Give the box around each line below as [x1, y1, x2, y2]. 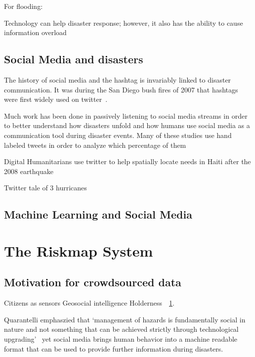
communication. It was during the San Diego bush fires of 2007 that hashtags [4, 84, 238, 94]
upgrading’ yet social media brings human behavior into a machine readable [4, 334, 238, 344]
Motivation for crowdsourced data [4, 274, 181, 290]
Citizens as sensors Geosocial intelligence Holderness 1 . [4, 298, 174, 308]
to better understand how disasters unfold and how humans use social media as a [4, 120, 250, 131]
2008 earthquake [4, 166, 53, 176]
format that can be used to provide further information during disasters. [4, 343, 223, 354]
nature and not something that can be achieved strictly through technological [4, 324, 239, 334]
